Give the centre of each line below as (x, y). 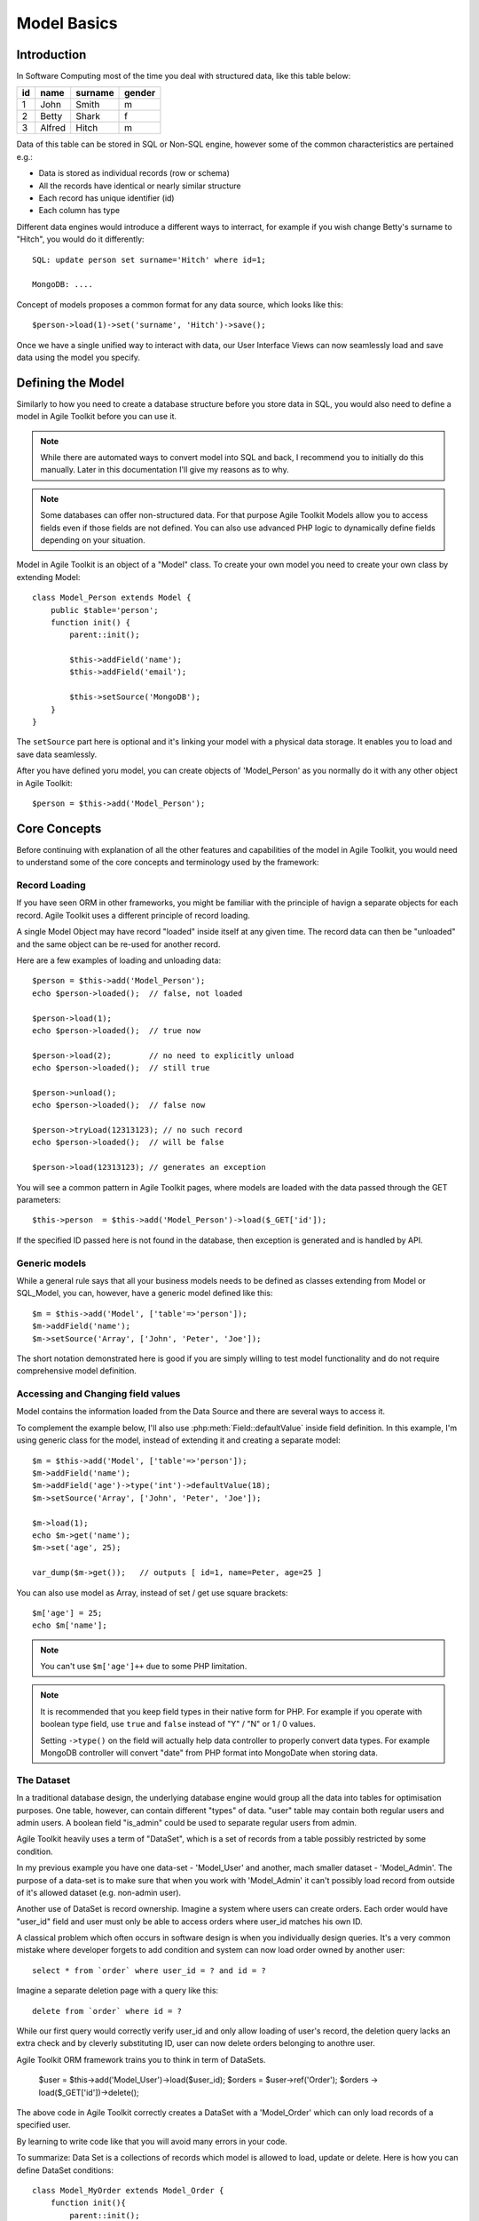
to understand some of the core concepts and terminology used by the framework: (168, 863)
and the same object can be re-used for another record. (118, 944)
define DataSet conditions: (65, 2170)
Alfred (53, 128)
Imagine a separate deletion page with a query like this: (118, 1991)
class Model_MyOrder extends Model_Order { (128, 2190)
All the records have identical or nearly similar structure (140, 186)
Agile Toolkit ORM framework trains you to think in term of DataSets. (141, 2059)
